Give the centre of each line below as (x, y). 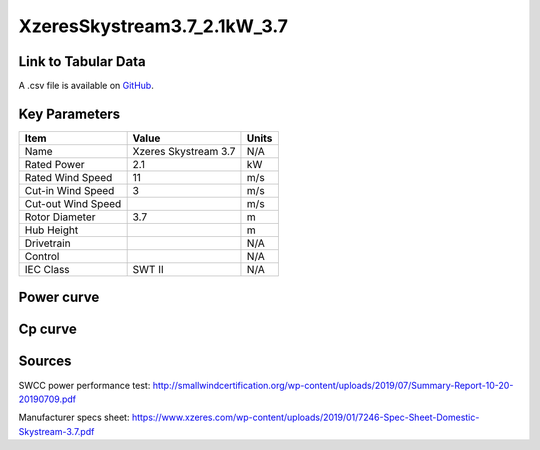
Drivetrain (47, 243)
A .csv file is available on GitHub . (86, 86)
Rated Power (54, 164)
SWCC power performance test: (84, 385)
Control (42, 256)
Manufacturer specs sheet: (74, 417)
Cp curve (47, 329)
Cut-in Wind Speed (69, 190)
